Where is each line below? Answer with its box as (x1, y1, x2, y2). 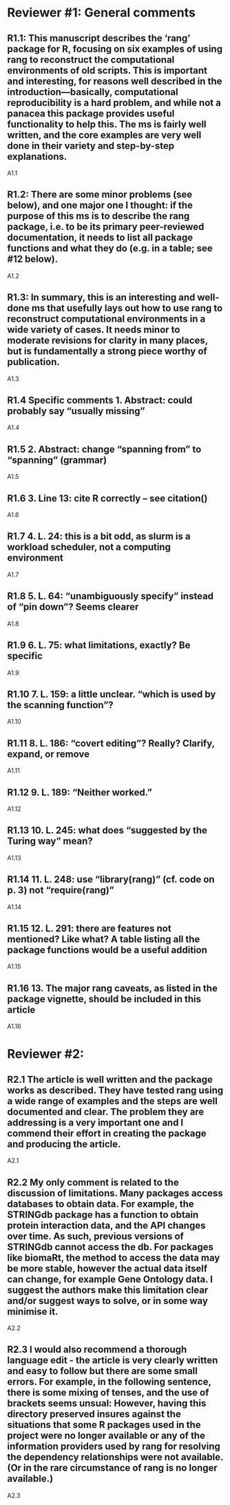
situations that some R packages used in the (7, 1419, 201, 1431)
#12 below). (7, 253, 59, 265)
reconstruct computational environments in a (7, 313, 206, 325)
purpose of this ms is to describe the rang (7, 210, 190, 222)
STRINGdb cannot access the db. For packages (7, 1241, 214, 1253)
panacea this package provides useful (7, 107, 175, 119)
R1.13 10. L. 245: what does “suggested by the (7, 824, 208, 836)
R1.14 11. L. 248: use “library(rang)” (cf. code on (7, 873, 215, 886)
